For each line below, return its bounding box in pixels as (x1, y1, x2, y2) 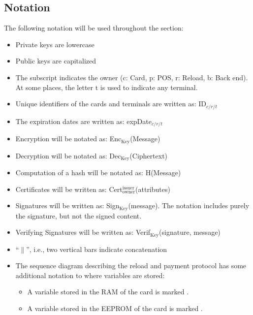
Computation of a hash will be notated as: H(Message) (15, 167, 181, 177)
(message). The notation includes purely (128, 200, 250, 211)
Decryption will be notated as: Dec (15, 150, 121, 160)
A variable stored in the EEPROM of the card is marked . (27, 303, 203, 314)
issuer (122, 185, 134, 190)
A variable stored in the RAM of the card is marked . (27, 286, 189, 297)
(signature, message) (159, 227, 221, 237)
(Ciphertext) (129, 150, 168, 160)
